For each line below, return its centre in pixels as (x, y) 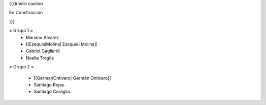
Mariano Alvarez (42, 37)
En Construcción (26, 13)
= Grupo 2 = (21, 67)
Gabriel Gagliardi (43, 51)
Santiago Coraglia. (52, 92)
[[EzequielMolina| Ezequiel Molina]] (62, 44)
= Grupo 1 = (21, 31)
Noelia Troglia (40, 58)
